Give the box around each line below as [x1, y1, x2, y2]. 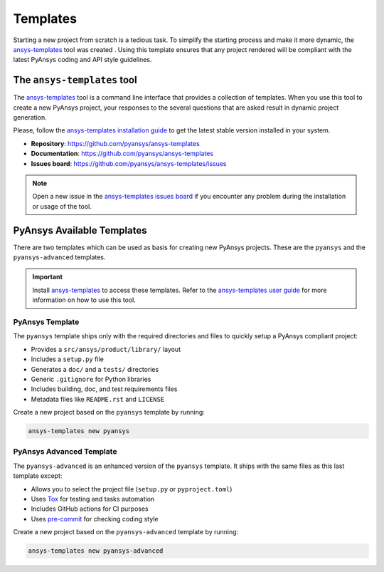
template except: [13, 472, 63, 480]
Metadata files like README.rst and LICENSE [31, 395, 165, 403]
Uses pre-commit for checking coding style [31, 514, 159, 523]
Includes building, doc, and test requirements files [31, 385, 178, 393]
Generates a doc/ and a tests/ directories [31, 365, 159, 373]
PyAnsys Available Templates [13, 224, 147, 236]
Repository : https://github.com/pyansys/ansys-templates [31, 139, 201, 147]
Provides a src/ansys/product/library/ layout [31, 345, 181, 353]
